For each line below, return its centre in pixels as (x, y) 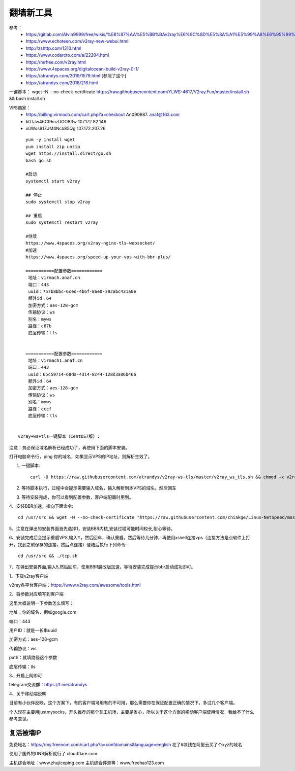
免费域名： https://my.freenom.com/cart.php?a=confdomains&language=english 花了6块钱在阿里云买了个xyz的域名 (126, 744)
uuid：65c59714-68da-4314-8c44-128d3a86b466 (82, 374)
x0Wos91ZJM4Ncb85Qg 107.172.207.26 (66, 129)
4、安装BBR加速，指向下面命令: (41, 506)
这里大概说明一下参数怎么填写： (41, 603)
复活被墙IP (25, 733)
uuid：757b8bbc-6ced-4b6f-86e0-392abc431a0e (82, 292)
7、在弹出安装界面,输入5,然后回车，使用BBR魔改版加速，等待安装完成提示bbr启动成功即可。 (102, 567)
